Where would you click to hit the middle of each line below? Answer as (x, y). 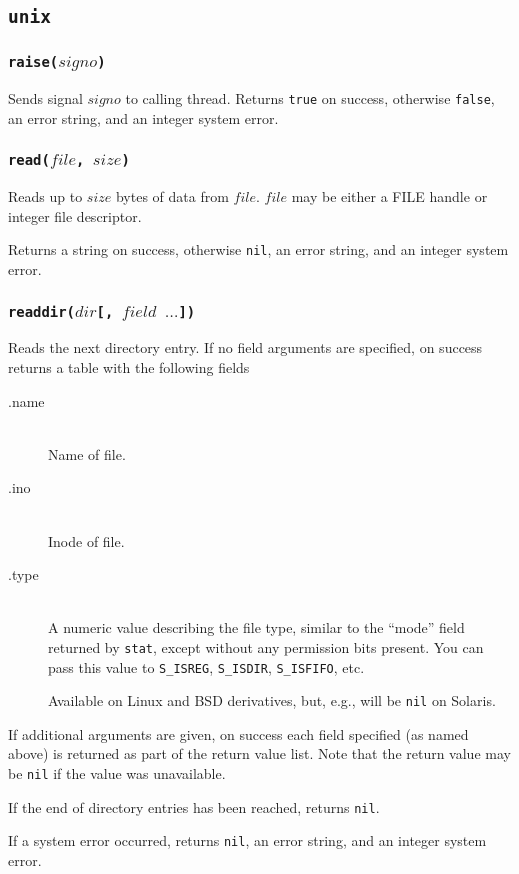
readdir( (41, 311)
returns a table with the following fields (129, 366)
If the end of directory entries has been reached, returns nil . (194, 806)
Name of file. (87, 453)
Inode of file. (86, 540)
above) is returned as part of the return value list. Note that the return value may (259, 753)
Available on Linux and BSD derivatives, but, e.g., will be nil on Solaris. (272, 700)
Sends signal (45, 98)
